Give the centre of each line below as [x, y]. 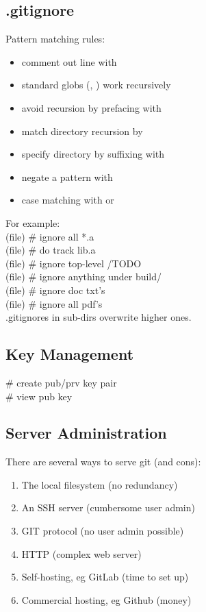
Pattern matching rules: [55, 39]
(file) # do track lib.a [51, 250]
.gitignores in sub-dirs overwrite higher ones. [99, 317]
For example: [33, 222]
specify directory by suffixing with [93, 154]
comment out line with [69, 61]
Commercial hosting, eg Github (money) [106, 599]
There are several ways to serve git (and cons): [103, 462]
